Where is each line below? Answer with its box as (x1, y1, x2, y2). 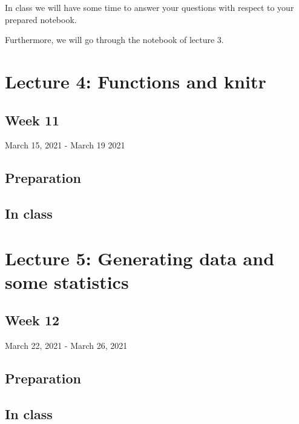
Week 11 (5, 110, 60, 129)
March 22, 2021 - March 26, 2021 (5, 339, 128, 352)
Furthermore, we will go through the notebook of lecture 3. (5, 33, 224, 46)
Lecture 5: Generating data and (5, 245, 275, 270)
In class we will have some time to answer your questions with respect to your (5, 1, 294, 13)
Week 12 (5, 311, 60, 330)
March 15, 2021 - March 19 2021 (5, 139, 125, 151)
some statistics (5, 269, 129, 294)
